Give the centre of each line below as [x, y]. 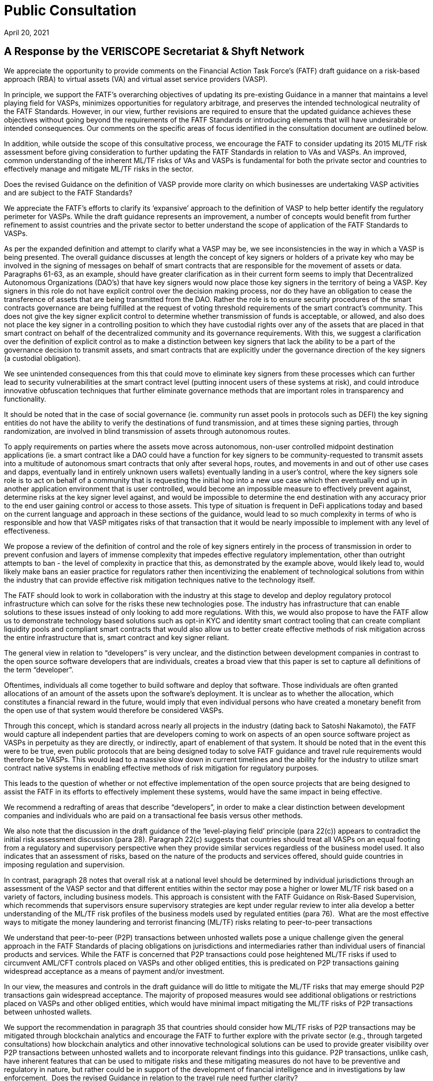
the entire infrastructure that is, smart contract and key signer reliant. [117, 637]
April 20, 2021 [27, 32]
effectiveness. [27, 531]
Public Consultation [70, 10]
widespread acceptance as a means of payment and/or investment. [114, 971]
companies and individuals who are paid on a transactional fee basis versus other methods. [154, 815]
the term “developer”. [39, 669]
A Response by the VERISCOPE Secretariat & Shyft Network [154, 52]
